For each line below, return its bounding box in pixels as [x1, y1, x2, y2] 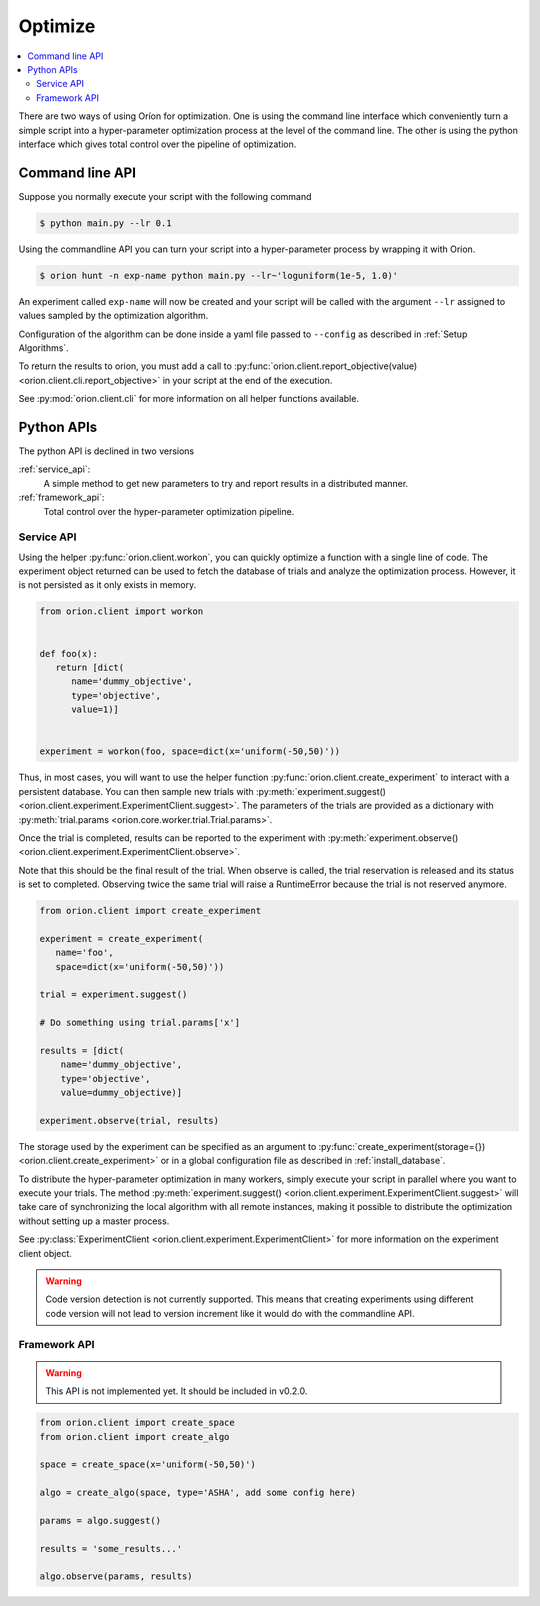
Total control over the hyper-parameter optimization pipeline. [43, 505, 295, 517]
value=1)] [71, 704, 120, 715]
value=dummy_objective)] [60, 1087, 183, 1099]
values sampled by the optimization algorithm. [18, 310, 209, 322]
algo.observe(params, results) [39, 1571, 194, 1582]
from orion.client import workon [39, 606, 204, 617]
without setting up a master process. [18, 1215, 170, 1227]
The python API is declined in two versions [18, 445, 195, 457]
